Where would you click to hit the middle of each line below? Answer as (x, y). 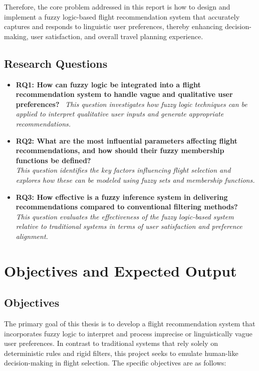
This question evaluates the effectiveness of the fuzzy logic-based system (125, 216)
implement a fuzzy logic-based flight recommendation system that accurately (122, 16)
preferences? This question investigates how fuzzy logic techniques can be (132, 104)
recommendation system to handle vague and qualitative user (124, 94)
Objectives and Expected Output (120, 270)
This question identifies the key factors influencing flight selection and (123, 170)
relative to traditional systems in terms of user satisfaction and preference (129, 226)
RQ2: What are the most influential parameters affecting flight (126, 140)
